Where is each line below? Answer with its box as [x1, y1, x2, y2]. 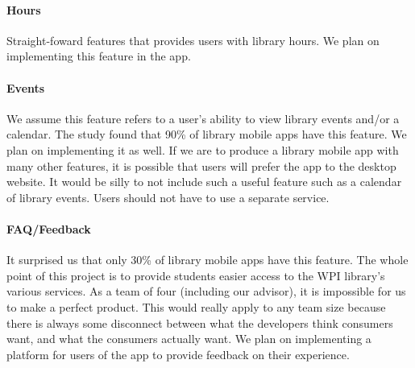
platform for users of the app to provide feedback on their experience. [6, 345, 350, 362]
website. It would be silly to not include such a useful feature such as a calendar [6, 173, 402, 190]
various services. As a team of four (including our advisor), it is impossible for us [6, 283, 406, 300]
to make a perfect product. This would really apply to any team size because [6, 298, 386, 315]
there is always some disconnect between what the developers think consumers [6, 314, 393, 331]
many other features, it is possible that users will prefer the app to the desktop [6, 157, 396, 174]
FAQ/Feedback [6, 220, 91, 237]
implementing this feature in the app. [6, 48, 191, 64]
